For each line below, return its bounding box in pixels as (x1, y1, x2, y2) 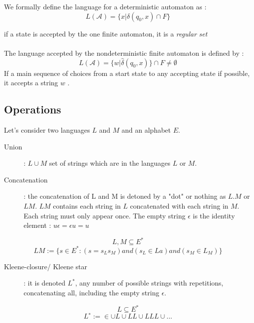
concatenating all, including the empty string (24, 287, 159, 297)
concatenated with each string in (130, 200, 228, 211)
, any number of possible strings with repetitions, (75, 278, 223, 288)
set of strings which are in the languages (49, 158, 171, 168)
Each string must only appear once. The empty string (24, 210, 186, 220)
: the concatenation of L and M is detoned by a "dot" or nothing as (24, 191, 226, 201)
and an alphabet (122, 124, 171, 135)
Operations (4, 102, 62, 117)
